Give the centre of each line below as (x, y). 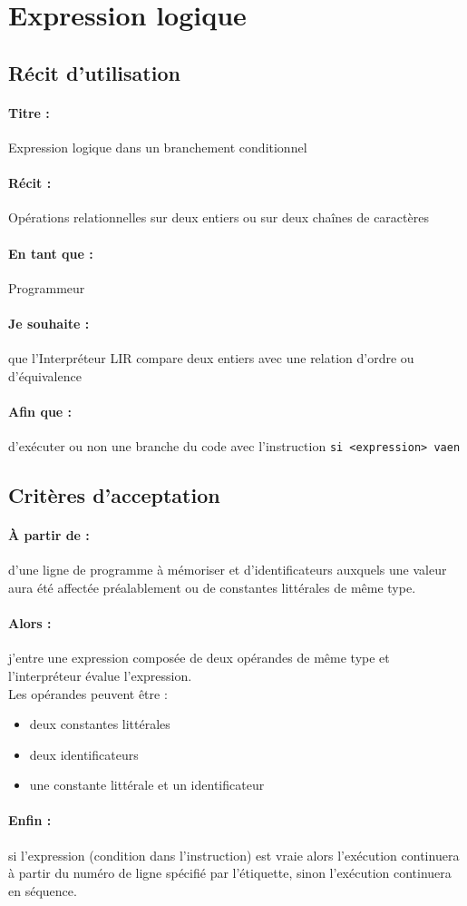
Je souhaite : (49, 323)
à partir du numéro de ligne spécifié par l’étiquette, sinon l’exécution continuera (230, 873)
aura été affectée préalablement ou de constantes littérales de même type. (212, 587)
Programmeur (47, 287)
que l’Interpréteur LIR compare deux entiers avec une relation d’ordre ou (211, 358)
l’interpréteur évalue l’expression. (100, 675)
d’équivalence (45, 375)
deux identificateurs (84, 754)
